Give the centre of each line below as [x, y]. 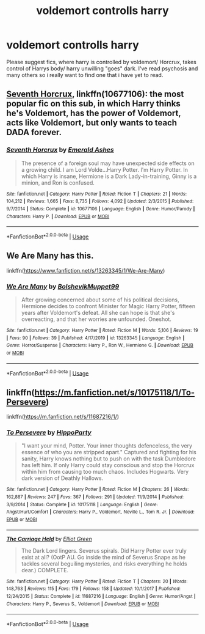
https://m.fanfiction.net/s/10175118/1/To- [115, 392]
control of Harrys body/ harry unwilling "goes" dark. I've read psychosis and [102, 68]
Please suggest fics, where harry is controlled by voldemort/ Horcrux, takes [101, 62]
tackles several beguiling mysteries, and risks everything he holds [104, 564]
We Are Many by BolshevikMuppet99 [63, 286]
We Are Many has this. [50, 256]
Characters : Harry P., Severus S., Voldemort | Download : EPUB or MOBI [83, 604]
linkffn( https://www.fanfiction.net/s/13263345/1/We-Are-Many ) [86, 270]
